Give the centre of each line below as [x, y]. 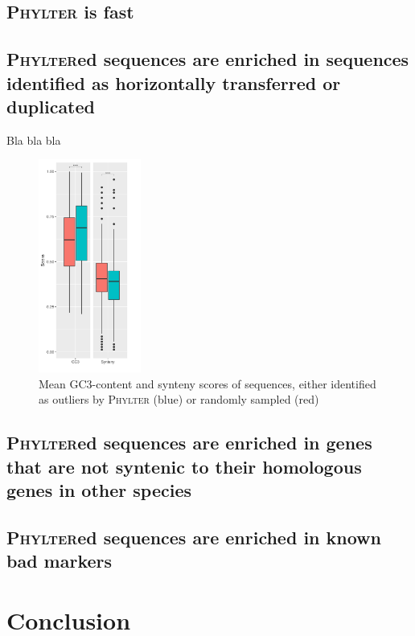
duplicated [51, 106]
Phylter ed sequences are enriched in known [194, 537]
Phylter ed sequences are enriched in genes [189, 443]
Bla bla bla [34, 140]
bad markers [60, 561]
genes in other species [99, 490]
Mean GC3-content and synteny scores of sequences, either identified [207, 383]
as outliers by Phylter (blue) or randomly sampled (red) [179, 399]
